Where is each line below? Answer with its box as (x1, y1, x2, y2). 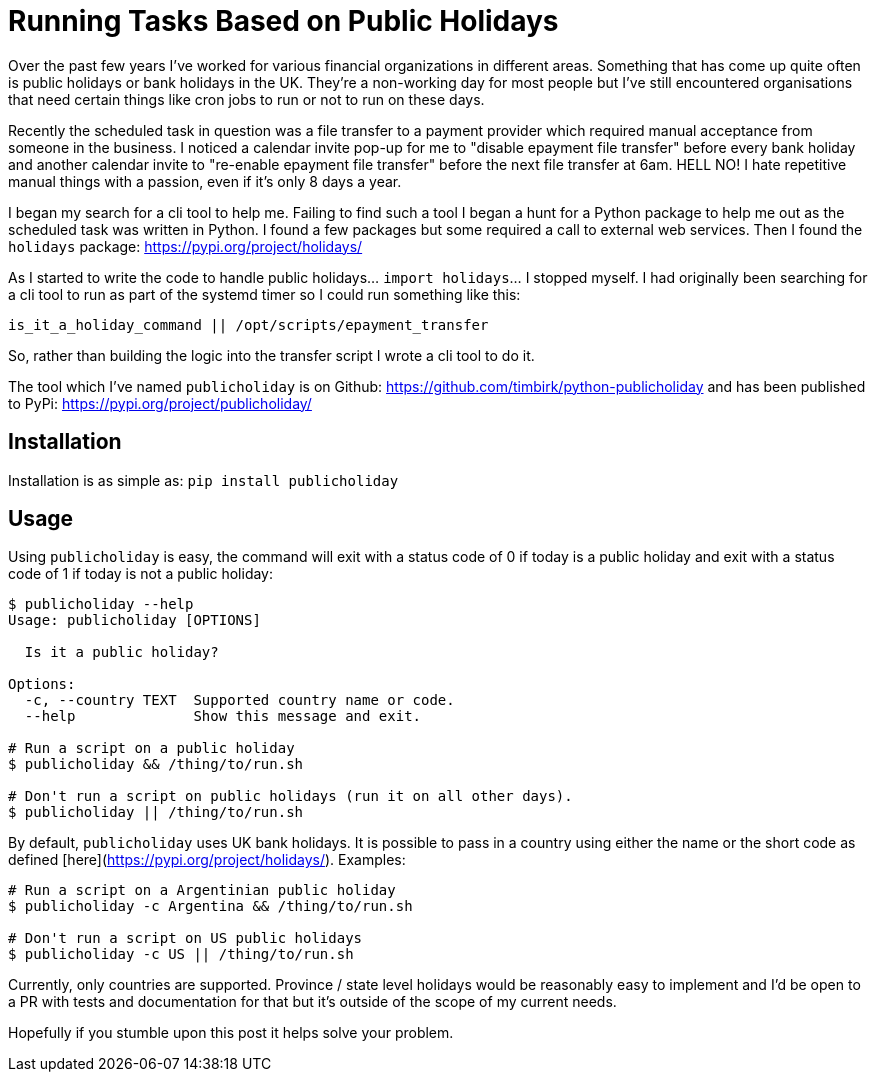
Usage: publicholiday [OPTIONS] (8, 612, 261, 629)
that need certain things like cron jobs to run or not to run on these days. (8, 90, 485, 108)
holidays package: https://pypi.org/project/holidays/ (8, 237, 363, 255)
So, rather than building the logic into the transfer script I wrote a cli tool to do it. (8, 346, 535, 364)
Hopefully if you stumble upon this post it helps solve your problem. (8, 1024, 454, 1042)
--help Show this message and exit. (24, 708, 422, 725)
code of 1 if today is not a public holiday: (8, 565, 274, 583)
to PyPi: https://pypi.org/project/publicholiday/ (8, 394, 312, 412)
